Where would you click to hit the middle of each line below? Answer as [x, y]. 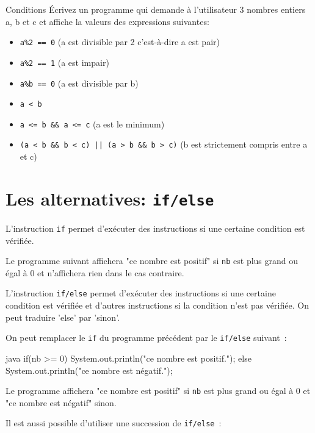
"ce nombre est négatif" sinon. [61, 402]
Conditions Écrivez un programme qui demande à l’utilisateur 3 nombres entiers [156, 9]
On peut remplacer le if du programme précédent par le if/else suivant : [146, 338]
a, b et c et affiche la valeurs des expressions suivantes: [107, 21]
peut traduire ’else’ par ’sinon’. [63, 317]
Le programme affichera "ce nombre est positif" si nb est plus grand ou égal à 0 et [158, 391]
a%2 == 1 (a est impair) [64, 62]
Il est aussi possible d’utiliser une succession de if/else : [114, 423]
